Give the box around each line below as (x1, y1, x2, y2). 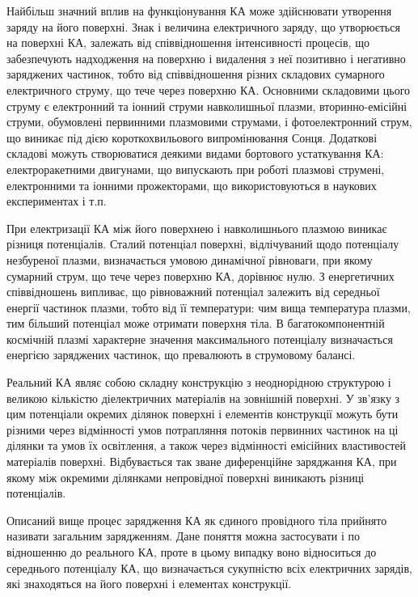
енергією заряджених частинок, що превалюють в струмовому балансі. (6, 346, 356, 363)
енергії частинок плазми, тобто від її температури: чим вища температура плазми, (6, 298, 411, 315)
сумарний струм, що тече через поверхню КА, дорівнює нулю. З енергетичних (6, 267, 395, 284)
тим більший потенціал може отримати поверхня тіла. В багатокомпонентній (6, 315, 385, 332)
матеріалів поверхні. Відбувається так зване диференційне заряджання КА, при (6, 453, 397, 470)
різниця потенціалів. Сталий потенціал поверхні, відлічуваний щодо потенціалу (6, 235, 399, 252)
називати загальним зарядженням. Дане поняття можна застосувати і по (6, 527, 360, 544)
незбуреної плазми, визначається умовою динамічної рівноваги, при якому (6, 251, 373, 268)
